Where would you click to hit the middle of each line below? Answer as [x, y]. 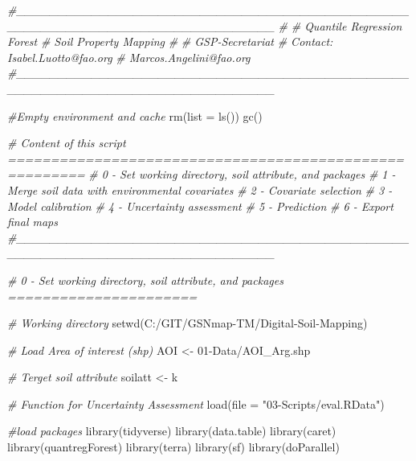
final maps [33, 222]
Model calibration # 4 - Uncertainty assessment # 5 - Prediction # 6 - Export [200, 206]
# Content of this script [67, 143]
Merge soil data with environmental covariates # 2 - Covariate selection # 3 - [200, 189]
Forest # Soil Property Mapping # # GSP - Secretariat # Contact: [170, 41]
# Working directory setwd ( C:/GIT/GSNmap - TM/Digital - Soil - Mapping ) [188, 323]
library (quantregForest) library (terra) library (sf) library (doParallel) [173, 447]
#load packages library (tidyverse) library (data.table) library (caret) [172, 431]
